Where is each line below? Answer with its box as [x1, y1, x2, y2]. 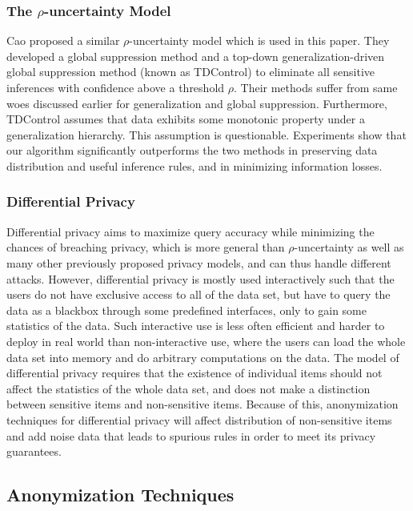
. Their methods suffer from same [233, 79, 398, 95]
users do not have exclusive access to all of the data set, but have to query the [6, 286, 391, 303]
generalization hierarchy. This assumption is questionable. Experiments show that [6, 126, 407, 143]
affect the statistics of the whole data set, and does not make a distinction [6, 380, 371, 396]
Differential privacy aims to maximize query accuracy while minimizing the [6, 223, 375, 239]
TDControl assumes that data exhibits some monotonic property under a [6, 111, 365, 127]
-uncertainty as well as [294, 239, 404, 255]
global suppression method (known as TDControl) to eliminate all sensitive [6, 63, 375, 80]
